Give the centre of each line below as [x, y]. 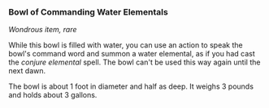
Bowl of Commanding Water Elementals [88, 12]
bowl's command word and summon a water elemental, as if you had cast [132, 54]
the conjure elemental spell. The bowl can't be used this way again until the [134, 62]
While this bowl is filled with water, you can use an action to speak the [126, 45]
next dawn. [27, 71]
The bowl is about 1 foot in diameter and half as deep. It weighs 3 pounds [131, 86]
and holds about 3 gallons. [53, 95]
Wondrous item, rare [43, 30]
